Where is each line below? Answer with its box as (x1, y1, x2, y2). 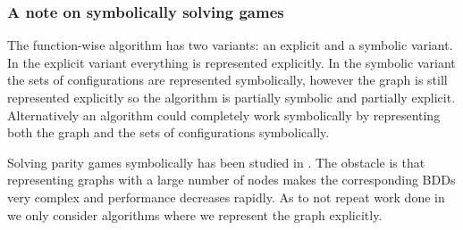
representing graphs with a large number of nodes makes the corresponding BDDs (7, 170, 456, 189)
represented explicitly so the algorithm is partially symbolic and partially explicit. (7, 88, 456, 106)
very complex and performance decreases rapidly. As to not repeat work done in (7, 187, 445, 206)
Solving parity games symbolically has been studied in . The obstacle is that (7, 152, 425, 171)
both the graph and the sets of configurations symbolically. (7, 123, 330, 142)
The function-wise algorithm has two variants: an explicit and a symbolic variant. (7, 36, 453, 54)
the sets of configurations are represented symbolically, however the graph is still (7, 70, 448, 89)
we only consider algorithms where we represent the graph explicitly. (7, 205, 383, 224)
